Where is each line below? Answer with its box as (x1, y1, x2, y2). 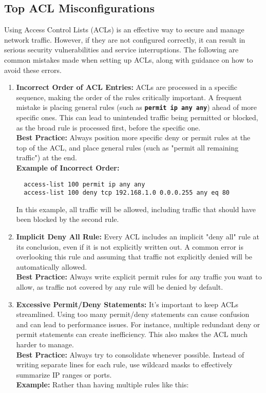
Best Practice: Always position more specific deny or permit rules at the (16, 132, 251, 143)
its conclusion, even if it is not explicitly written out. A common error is (16, 241, 244, 252)
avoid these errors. (4, 64, 62, 75)
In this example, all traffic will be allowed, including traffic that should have (16, 203, 256, 214)
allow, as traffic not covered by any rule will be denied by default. (16, 282, 223, 292)
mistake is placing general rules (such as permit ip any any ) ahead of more (16, 102, 257, 113)
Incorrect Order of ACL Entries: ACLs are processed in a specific (16, 82, 237, 92)
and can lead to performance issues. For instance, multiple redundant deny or (16, 319, 260, 329)
